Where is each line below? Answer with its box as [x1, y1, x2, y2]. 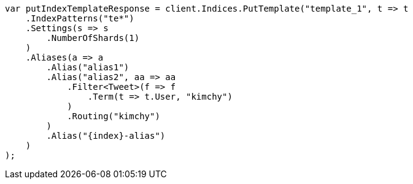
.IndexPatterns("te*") [25, 13, 134, 23]
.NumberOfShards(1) [46, 33, 140, 43]
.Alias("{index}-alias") [46, 131, 166, 141]
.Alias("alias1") [46, 62, 129, 72]
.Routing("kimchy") [67, 111, 160, 121]
